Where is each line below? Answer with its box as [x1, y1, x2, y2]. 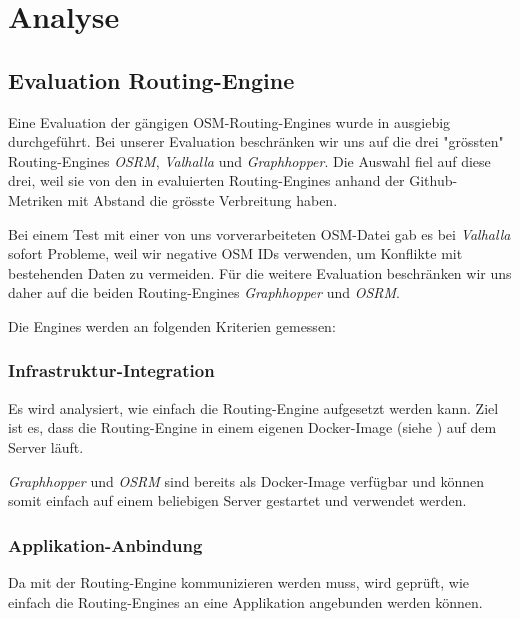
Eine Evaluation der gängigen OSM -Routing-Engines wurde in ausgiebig [8, 111, 451, 132]
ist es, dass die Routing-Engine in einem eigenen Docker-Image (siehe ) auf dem [8, 417, 497, 438]
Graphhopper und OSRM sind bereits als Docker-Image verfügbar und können [8, 470, 484, 491]
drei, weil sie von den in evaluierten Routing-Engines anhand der [8, 170, 405, 191]
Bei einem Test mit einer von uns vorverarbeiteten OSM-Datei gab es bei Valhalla [8, 223, 511, 244]
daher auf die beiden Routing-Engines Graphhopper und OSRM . [8, 282, 400, 303]
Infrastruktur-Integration [8, 358, 215, 383]
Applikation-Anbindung [8, 532, 203, 557]
